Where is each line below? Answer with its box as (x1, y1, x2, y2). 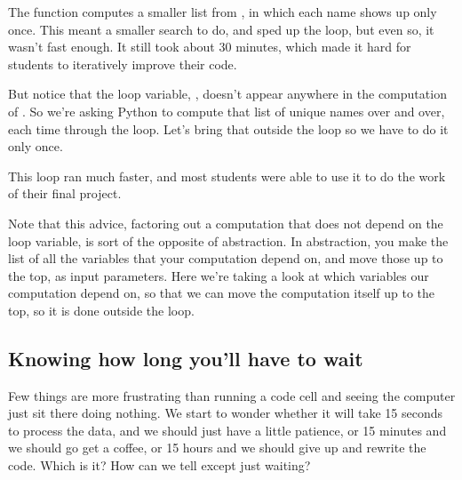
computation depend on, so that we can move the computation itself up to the (8, 284, 435, 302)
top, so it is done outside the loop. (8, 300, 195, 319)
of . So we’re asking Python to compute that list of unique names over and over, (8, 101, 445, 120)
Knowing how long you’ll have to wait (8, 344, 363, 372)
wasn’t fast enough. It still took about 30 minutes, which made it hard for (8, 37, 411, 56)
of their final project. (8, 184, 122, 203)
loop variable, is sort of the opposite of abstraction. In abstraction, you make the (8, 231, 449, 250)
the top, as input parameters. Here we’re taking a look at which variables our (8, 266, 429, 284)
